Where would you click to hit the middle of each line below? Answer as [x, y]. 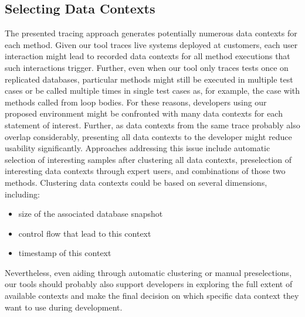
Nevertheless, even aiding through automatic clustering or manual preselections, [148, 272]
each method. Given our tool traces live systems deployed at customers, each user [151, 44]
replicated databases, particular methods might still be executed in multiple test [149, 79]
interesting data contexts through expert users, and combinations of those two [145, 171]
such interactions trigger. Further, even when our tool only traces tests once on [147, 67]
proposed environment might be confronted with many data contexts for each [144, 113]
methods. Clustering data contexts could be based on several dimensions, [136, 182]
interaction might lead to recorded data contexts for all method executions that [148, 56]
